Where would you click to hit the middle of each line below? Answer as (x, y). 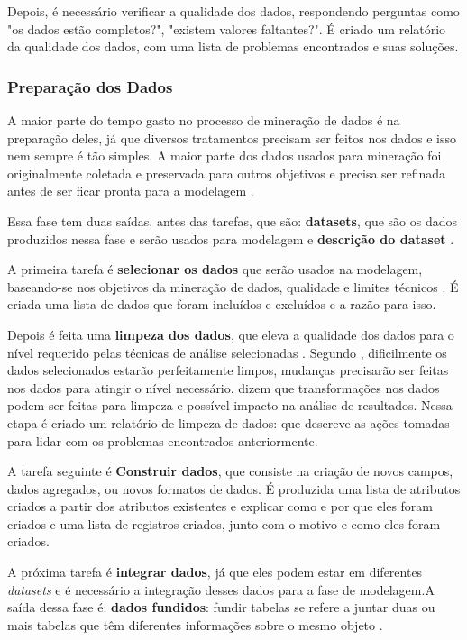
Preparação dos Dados (90, 86)
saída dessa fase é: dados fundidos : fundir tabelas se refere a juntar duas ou (221, 607)
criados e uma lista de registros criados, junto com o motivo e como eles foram (224, 523)
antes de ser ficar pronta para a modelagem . (131, 191)
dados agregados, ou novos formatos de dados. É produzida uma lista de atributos (234, 488)
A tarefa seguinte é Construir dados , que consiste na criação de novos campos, (230, 471)
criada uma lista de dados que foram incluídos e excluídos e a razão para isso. (222, 304)
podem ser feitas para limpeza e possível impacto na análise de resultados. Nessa (230, 405)
